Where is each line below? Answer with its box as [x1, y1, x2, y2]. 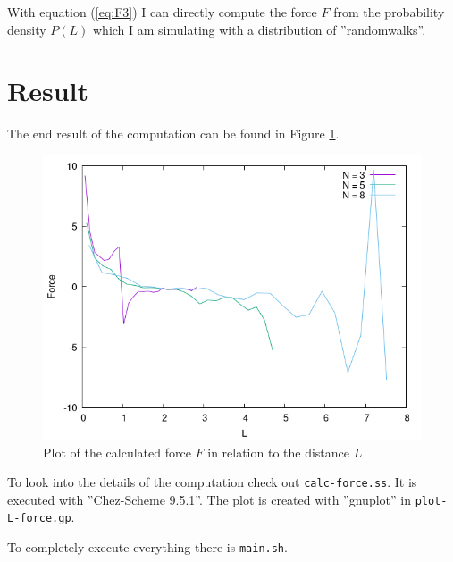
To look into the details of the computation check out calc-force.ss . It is [7, 473, 417, 491]
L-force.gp [7, 512, 71, 525]
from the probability [333, 3, 445, 21]
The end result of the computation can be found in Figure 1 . [7, 124, 340, 143]
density [7, 20, 46, 38]
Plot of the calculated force [43, 442, 191, 461]
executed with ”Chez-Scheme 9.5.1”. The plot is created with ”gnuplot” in [7, 490, 411, 508]
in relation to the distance [207, 442, 350, 461]
